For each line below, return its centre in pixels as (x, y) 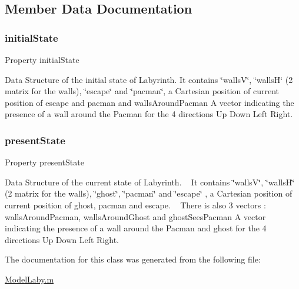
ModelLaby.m (29, 279)
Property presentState (44, 162)
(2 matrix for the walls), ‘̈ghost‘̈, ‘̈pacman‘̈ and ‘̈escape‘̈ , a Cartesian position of (149, 193)
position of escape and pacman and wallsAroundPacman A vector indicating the (149, 102)
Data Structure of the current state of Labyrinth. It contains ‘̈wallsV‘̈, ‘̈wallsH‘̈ (150, 182)
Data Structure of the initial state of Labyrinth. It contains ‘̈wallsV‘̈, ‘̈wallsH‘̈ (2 (149, 79)
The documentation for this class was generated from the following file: (133, 259)
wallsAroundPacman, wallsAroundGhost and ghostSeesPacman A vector (135, 216)
